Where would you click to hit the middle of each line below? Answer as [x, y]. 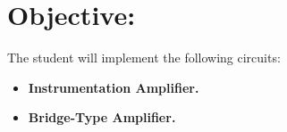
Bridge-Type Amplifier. [102, 117]
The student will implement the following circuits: [144, 58]
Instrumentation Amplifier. [114, 87]
